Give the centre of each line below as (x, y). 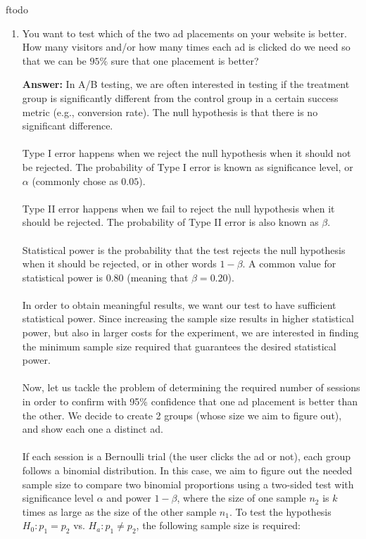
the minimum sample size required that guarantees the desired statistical (179, 346)
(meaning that (158, 277)
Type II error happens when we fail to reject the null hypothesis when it (178, 208)
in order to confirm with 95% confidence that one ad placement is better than (190, 401)
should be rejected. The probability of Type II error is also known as (170, 222)
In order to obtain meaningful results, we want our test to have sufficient (179, 304)
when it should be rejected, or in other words (119, 264)
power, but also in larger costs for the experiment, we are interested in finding (190, 332)
